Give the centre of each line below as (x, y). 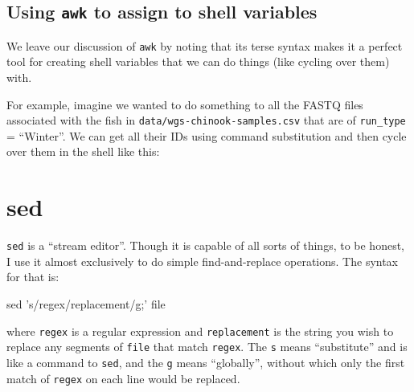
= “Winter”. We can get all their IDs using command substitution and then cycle (207, 135)
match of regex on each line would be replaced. (123, 378)
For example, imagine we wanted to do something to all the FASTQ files (185, 104)
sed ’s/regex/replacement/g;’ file (86, 304)
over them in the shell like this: (83, 151)
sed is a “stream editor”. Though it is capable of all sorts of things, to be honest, (206, 245)
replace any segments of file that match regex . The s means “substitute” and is (207, 347)
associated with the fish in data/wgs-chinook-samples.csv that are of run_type (206, 120)
